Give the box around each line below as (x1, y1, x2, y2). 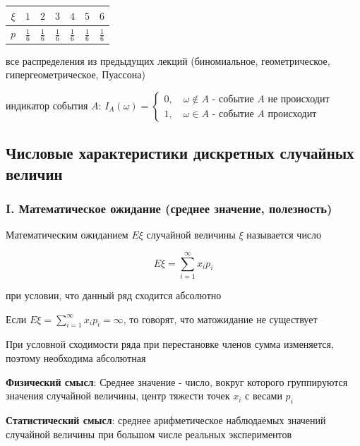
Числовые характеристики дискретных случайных (6, 142, 354, 164)
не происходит (268, 94, 330, 104)
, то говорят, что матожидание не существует (123, 311, 318, 326)
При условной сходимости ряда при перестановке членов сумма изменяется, (6, 337, 334, 351)
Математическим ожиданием (6, 227, 128, 242)
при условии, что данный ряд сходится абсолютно (6, 287, 222, 302)
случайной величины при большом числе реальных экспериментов (6, 426, 292, 441)
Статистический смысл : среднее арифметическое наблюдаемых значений (6, 412, 326, 427)
